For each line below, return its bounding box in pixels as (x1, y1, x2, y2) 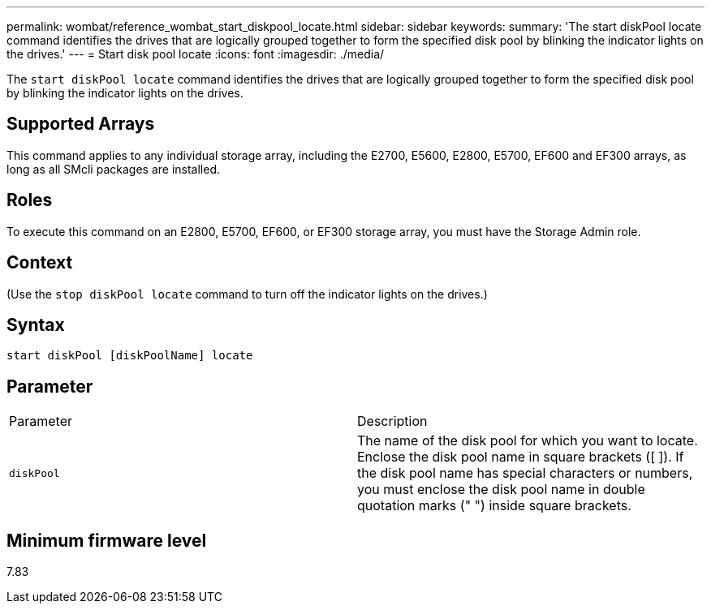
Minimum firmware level (6, 530, 207, 551)
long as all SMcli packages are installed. (6, 161, 220, 176)
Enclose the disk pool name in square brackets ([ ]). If (357, 449, 684, 466)
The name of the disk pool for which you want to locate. (357, 432, 698, 449)
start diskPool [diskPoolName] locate (6, 349, 253, 363)
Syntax (6, 314, 65, 335)
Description (357, 413, 428, 430)
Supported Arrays (6, 114, 155, 135)
